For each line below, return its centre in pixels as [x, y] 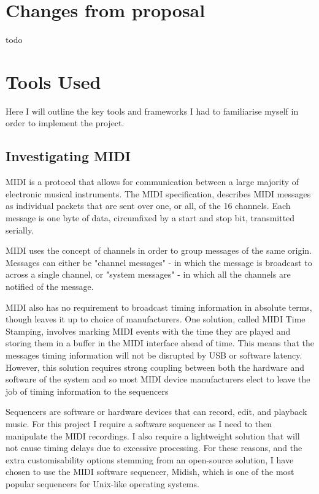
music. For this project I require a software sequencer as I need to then [139, 423]
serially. [20, 230]
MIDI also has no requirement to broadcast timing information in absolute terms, [159, 307]
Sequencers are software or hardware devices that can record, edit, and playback [156, 412]
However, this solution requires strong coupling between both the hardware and [155, 367]
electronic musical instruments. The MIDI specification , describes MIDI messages [158, 193]
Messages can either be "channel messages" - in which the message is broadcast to [159, 262]
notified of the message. [50, 286]
